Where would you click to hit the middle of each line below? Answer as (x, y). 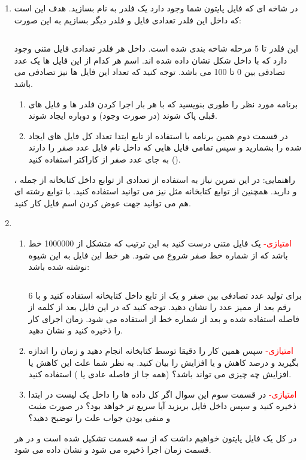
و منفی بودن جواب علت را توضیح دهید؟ (99, 418)
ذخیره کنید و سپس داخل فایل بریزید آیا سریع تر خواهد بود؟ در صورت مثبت (162, 406)
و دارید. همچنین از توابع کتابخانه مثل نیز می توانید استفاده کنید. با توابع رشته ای (155, 191)
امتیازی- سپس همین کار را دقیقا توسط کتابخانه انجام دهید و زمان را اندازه (161, 351)
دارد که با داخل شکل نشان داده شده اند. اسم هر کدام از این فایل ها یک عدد (151, 60)
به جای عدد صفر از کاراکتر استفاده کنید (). (104, 159)
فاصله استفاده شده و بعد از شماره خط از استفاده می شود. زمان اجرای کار (164, 318)
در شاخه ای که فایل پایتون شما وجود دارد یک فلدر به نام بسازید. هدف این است (156, 8)
